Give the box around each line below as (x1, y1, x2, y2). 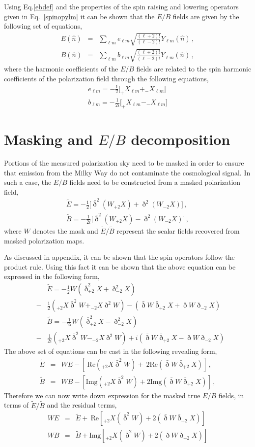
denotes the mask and (32, 226, 98, 236)
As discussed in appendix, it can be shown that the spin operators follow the (4, 252, 235, 262)
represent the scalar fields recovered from (116, 226, 240, 236)
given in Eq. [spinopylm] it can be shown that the (4, 11, 155, 21)
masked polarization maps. (4, 235, 85, 245)
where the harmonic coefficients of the (4, 63, 118, 73)
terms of (4, 400, 29, 410)
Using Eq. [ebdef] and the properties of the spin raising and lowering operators (4, 1, 239, 11)
